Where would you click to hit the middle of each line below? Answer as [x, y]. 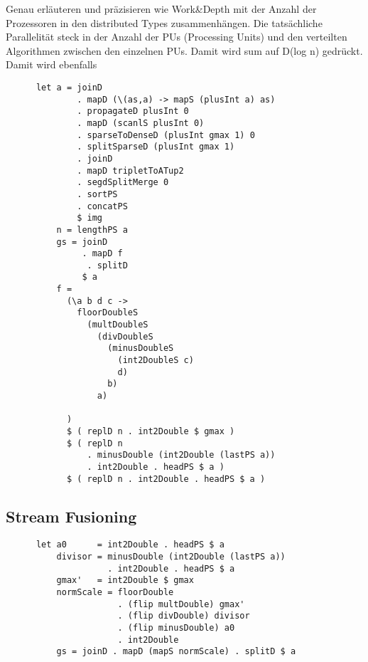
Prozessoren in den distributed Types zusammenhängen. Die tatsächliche [164, 22]
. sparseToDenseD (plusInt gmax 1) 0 [166, 135]
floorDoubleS [108, 313]
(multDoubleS [118, 325]
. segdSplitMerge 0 [123, 183]
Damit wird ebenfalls [52, 64]
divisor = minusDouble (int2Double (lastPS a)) [171, 557]
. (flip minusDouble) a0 [176, 628]
